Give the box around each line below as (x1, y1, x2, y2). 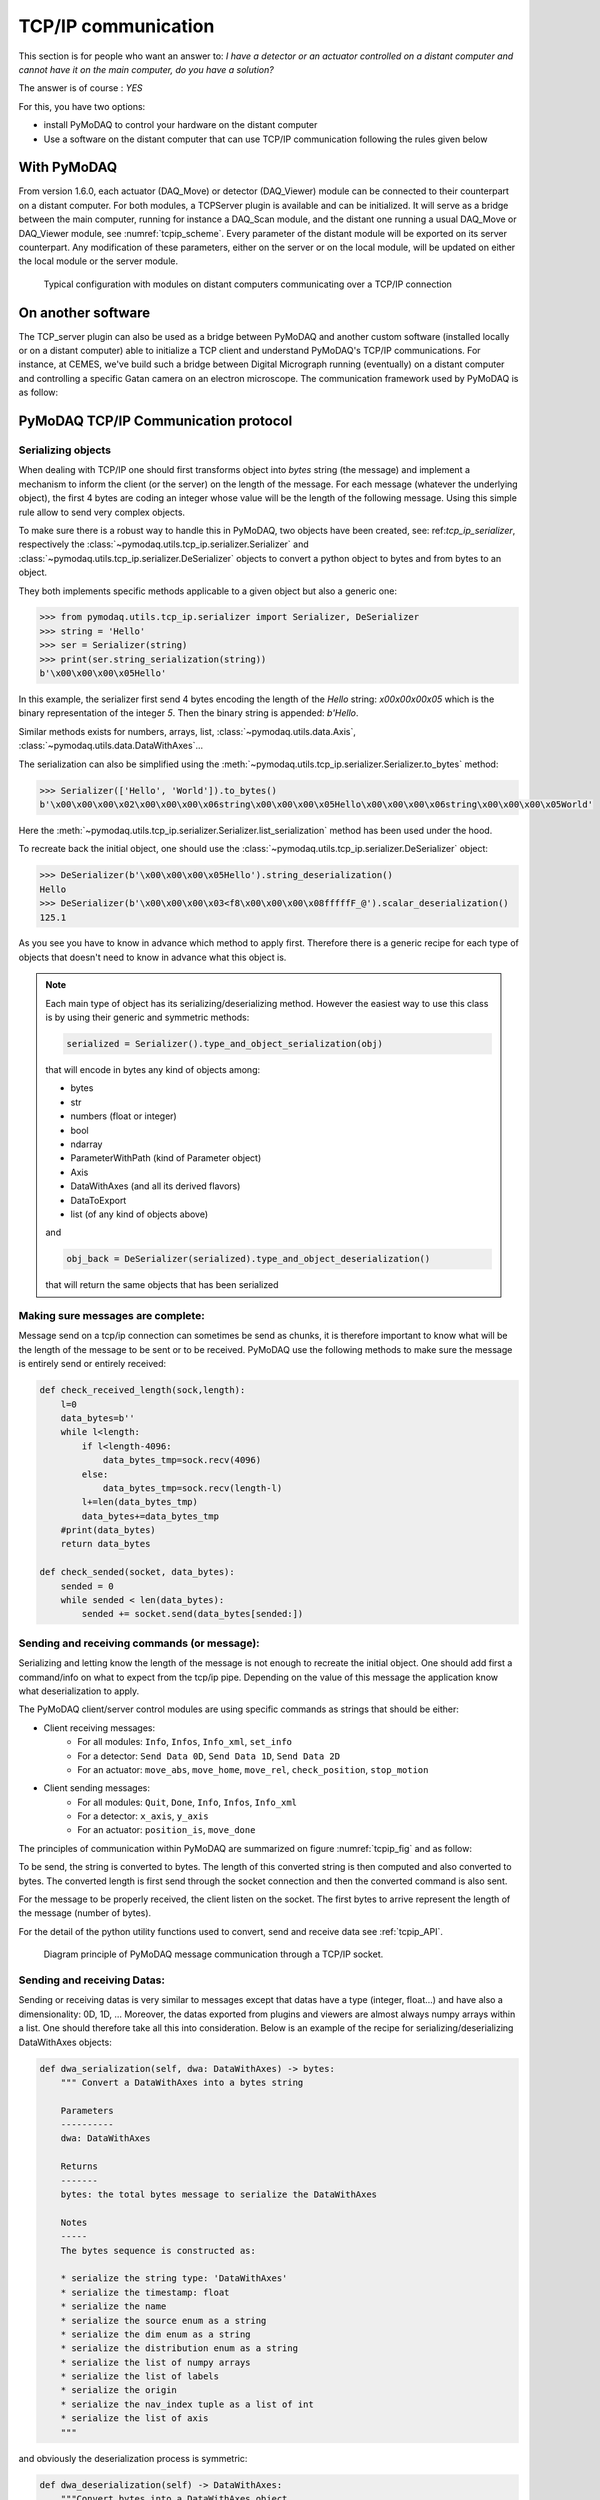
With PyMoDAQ (18, 159, 118, 176)
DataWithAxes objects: (18, 2036, 112, 2048)
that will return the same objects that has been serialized (45, 1279, 279, 1291)
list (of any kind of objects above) (70, 1208, 209, 1220)
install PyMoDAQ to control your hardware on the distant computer (43, 119, 318, 131)
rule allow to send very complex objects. (18, 506, 185, 518)
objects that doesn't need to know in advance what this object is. (18, 951, 287, 963)
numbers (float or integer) (70, 1110, 177, 1122)
